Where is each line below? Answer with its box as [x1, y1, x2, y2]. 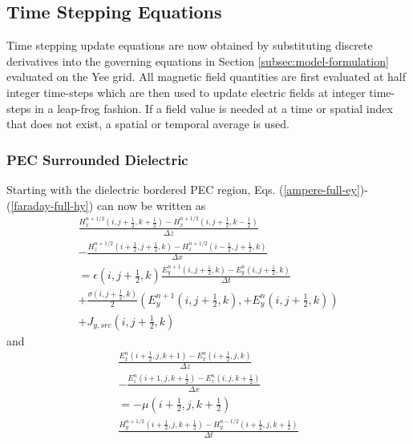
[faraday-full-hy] [10, 196, 89, 213]
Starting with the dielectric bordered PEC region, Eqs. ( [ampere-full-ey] [6, 180, 360, 197]
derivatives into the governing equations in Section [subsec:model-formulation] [6, 52, 389, 69]
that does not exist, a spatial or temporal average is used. [6, 115, 290, 132]
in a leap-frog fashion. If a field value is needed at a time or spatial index [34, 99, 393, 116]
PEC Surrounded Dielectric [6, 149, 188, 169]
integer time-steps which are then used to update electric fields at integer [6, 83, 366, 100]
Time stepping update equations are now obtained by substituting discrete [6, 37, 373, 54]
